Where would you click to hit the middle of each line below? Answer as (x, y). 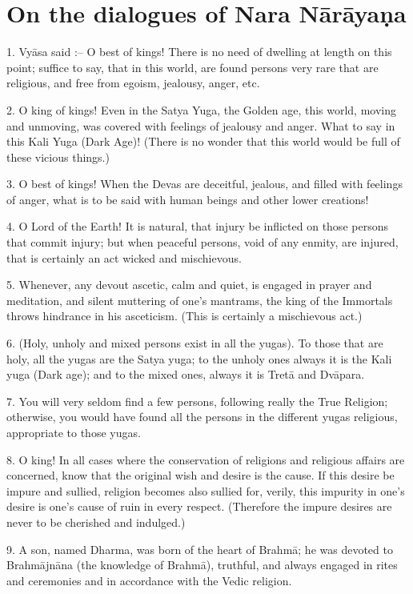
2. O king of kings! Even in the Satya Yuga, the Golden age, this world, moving (202, 109)
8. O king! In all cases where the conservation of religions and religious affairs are (206, 459)
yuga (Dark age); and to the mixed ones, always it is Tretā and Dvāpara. (186, 374)
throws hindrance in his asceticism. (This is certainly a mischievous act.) (184, 316)
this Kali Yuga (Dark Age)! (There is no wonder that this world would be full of (203, 141)
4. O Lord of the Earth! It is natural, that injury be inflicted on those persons (197, 226)
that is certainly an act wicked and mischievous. (124, 257)
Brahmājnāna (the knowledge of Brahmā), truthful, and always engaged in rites (202, 565)
